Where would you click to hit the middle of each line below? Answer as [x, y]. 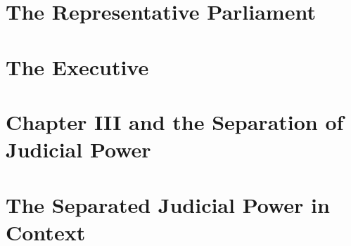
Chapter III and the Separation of [175, 121]
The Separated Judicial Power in [168, 204]
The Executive [77, 66]
